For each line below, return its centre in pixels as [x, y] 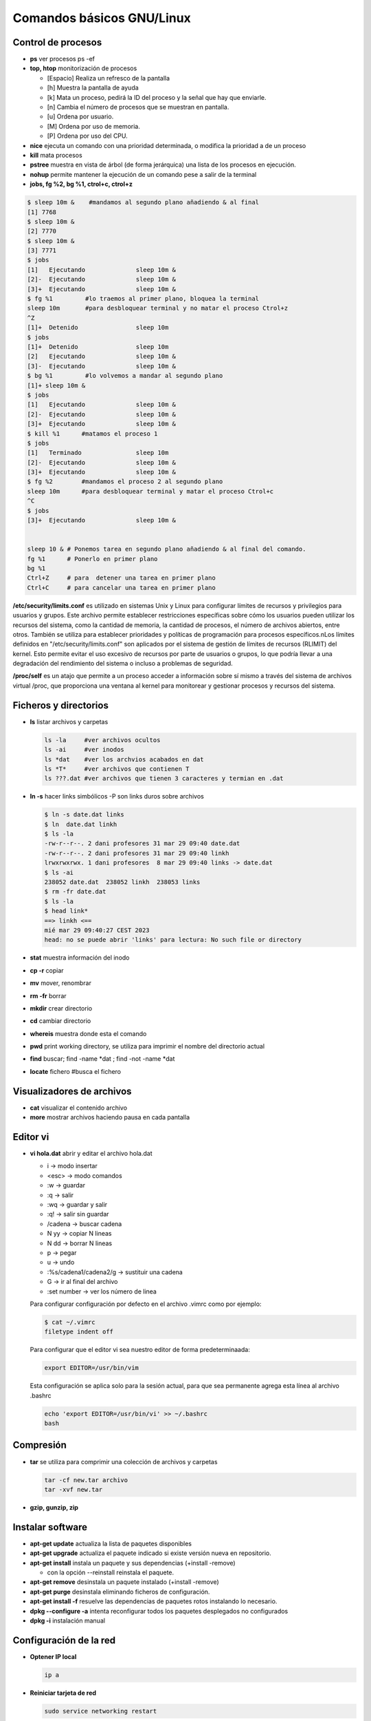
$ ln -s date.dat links [85, 815]
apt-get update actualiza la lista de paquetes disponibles [111, 1543]
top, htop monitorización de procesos [83, 68]
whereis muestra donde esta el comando [88, 1033]
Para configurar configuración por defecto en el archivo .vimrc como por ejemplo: [146, 1304]
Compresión [40, 1445]
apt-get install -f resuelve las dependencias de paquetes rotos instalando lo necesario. [154, 1601]
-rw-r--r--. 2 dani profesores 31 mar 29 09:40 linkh [137, 853]
